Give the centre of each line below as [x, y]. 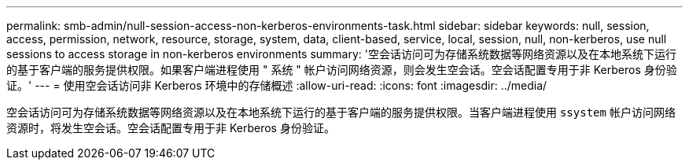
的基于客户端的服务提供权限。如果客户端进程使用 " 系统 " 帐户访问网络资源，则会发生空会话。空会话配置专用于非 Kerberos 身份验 [342, 70]
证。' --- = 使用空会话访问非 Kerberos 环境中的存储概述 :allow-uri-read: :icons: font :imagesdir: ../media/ [277, 85]
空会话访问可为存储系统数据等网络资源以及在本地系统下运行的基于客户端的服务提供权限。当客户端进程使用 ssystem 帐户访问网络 [341, 112]
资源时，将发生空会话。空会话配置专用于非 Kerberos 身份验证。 [171, 128]
